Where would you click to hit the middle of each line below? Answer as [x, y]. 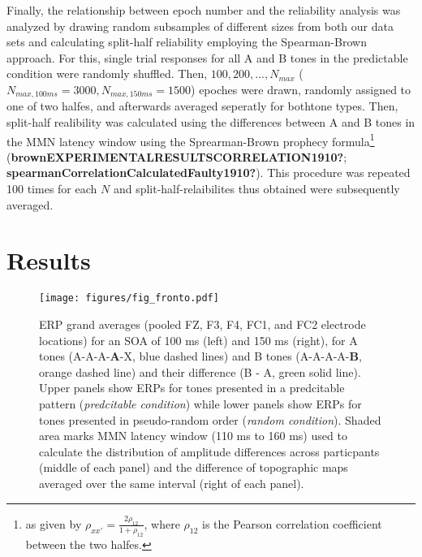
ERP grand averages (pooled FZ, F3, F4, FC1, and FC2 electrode [202, 324]
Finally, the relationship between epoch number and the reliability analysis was [204, 10]
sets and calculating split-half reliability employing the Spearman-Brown [187, 42]
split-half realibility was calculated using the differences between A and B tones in [211, 122]
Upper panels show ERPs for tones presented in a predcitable [192, 388]
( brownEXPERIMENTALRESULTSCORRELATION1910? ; [177, 156]
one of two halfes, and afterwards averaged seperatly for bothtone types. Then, [202, 106]
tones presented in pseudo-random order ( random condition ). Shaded [210, 419]
